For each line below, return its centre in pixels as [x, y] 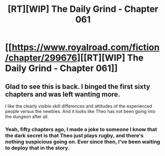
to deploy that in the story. [38, 148]
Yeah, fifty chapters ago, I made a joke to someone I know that [81, 129]
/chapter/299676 [41, 58]
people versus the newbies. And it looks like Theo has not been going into [80, 111]
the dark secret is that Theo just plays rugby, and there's [74, 135]
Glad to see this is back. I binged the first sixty [78, 87]
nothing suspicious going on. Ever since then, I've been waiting [83, 142]
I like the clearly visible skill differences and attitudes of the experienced [79, 106]
